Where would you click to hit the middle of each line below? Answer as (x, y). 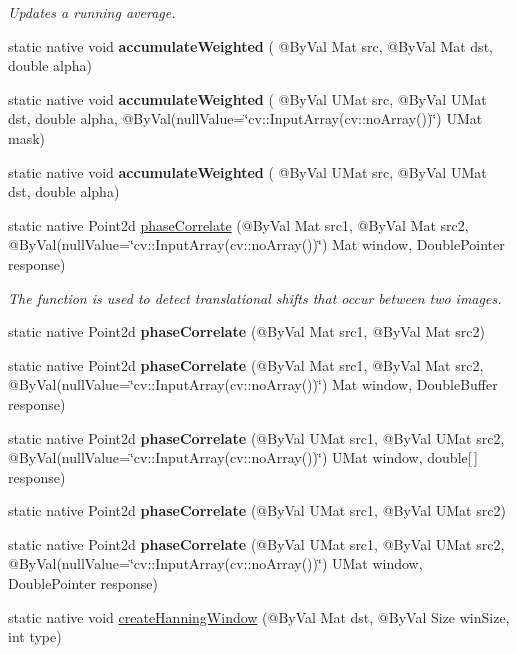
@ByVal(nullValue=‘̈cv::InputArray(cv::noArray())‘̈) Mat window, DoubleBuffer (253, 384)
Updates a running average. (92, 12)
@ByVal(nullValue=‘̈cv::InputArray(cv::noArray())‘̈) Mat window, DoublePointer (256, 244)
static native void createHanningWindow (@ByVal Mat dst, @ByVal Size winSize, (259, 616)
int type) (35, 636)
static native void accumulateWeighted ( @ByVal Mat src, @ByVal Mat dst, (250, 45)
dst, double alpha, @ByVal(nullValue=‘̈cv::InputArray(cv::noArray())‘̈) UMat (245, 118)
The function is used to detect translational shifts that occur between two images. (255, 297)
